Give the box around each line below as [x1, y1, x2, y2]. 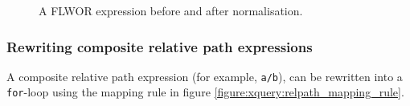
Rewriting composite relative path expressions [6, 36, 313, 56]
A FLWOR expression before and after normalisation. [39, 2, 303, 18]
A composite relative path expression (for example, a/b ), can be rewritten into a [6, 67, 403, 84]
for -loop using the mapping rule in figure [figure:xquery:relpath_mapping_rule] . [6, 84, 404, 100]
